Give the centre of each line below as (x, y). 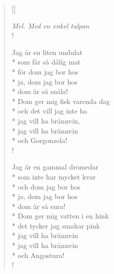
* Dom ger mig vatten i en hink (60, 216)
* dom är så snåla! (40, 91)
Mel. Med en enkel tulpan (50, 25)
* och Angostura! (38, 255)
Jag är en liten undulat (47, 52)
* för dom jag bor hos (45, 71)
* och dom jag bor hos (46, 186)
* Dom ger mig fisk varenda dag (61, 101)
